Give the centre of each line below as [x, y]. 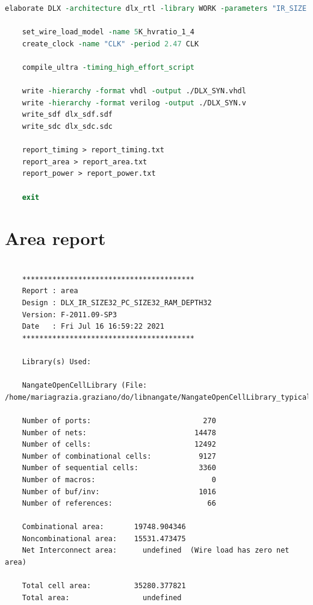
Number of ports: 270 [119, 420]
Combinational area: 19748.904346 [104, 527]
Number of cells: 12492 [119, 445]
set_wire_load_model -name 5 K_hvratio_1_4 [108, 32]
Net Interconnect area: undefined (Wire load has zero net [156, 551]
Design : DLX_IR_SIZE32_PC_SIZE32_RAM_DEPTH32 [117, 303]
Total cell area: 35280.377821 [104, 586]
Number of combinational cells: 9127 [119, 456]
